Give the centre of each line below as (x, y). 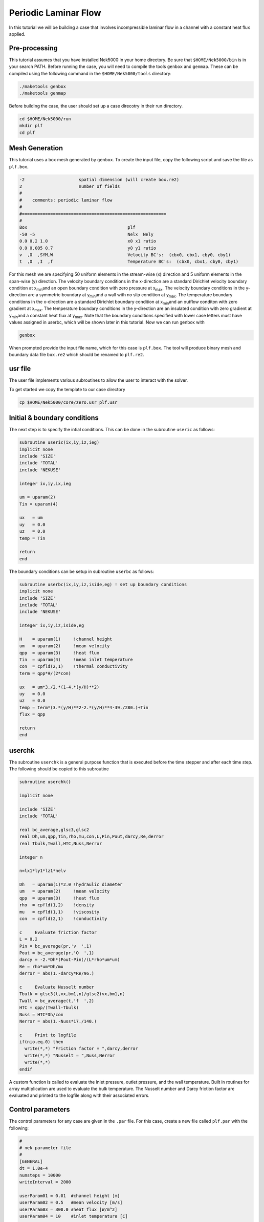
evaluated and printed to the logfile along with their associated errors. (79, 1095)
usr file (20, 369)
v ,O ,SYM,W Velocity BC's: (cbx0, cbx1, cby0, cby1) (125, 255)
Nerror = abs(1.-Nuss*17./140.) (58, 1021)
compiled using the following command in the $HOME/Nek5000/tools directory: (90, 73)
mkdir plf (31, 126)
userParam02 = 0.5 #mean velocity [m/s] (71, 1203)
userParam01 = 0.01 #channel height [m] (70, 1196)
